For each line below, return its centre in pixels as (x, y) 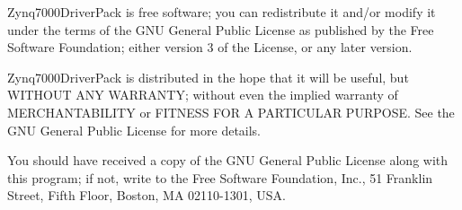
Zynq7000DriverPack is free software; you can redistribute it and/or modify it (222, 12)
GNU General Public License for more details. (134, 130)
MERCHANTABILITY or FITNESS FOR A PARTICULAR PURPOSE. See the (231, 112)
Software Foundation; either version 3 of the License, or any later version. (210, 47)
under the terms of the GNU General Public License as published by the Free (221, 29)
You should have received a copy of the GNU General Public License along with (228, 160)
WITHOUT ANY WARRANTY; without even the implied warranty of (203, 95)
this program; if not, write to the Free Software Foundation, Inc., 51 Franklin (220, 177)
